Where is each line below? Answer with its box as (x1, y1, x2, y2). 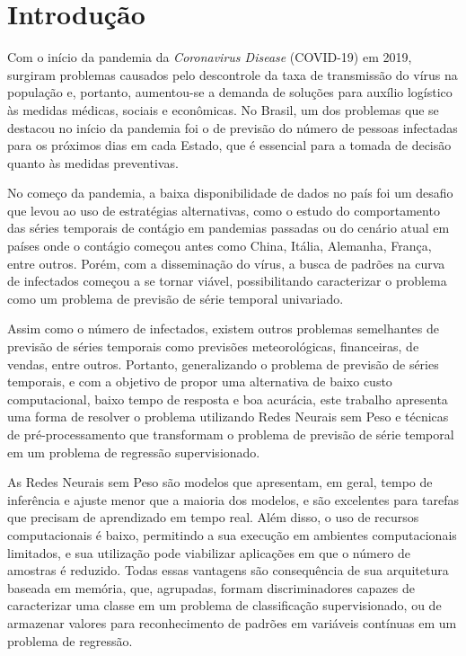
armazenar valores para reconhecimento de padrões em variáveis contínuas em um (7, 613, 457, 632)
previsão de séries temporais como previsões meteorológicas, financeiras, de (7, 337, 419, 356)
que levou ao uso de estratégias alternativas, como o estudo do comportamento (7, 200, 440, 219)
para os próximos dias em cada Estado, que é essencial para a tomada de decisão (7, 136, 452, 155)
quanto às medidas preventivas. (7, 153, 179, 172)
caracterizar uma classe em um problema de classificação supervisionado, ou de (7, 596, 442, 615)
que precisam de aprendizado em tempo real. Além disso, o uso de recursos (7, 508, 419, 527)
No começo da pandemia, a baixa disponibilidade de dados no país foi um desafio (7, 183, 453, 202)
